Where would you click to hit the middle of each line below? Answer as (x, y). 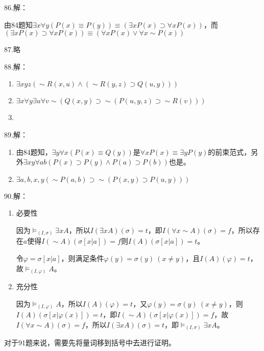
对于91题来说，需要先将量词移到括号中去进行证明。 (90, 343)
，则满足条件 (82, 258)
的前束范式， (230, 151)
